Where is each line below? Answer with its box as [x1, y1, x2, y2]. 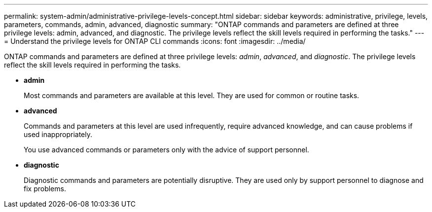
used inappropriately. [24, 130, 93, 139]
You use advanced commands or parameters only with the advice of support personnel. [24, 145, 309, 154]
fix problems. [24, 184, 66, 193]
